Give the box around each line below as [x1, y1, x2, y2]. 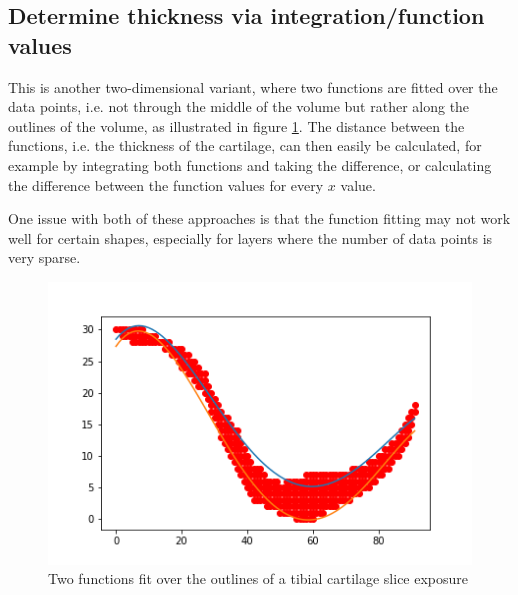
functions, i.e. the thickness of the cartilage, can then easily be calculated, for [8, 135, 482, 156]
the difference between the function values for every [8, 174, 324, 195]
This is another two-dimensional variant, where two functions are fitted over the [8, 76, 498, 97]
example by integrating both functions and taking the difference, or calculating [8, 154, 492, 175]
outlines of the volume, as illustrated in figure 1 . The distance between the [8, 115, 465, 136]
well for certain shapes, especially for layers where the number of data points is [8, 227, 493, 248]
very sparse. [8, 247, 81, 268]
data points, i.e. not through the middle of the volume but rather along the [8, 96, 470, 117]
